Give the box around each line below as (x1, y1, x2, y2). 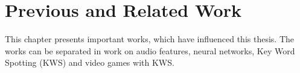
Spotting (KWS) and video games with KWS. (5, 56, 174, 69)
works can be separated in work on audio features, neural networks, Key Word (5, 44, 295, 57)
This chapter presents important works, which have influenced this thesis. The (5, 33, 295, 45)
